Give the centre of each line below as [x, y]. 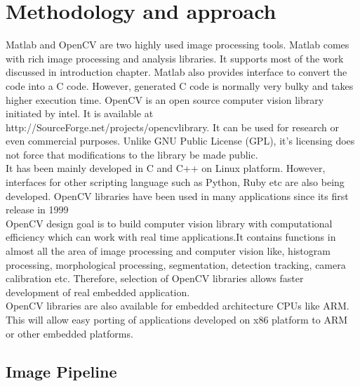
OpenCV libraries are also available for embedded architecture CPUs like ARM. [178, 306]
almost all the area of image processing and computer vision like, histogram [168, 251]
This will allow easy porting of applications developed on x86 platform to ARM [177, 319]
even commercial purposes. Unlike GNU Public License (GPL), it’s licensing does [180, 141]
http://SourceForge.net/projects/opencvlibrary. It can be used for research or [172, 127]
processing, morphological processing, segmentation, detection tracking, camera [176, 264]
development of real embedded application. [98, 292]
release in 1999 [37, 209]
